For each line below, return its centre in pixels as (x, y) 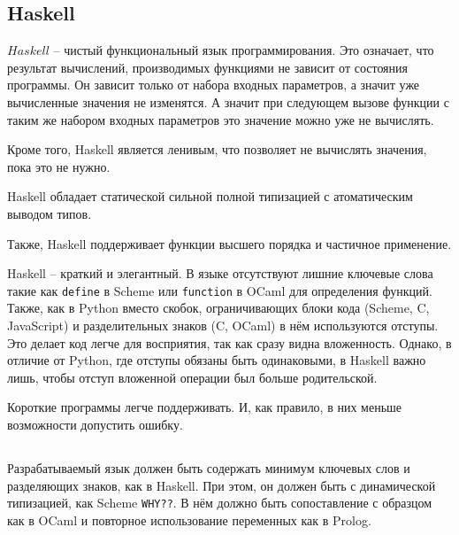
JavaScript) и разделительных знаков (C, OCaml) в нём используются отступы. (223, 325)
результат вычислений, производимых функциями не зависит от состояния (207, 67)
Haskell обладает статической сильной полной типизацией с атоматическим (210, 196)
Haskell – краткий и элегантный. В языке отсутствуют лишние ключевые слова (220, 273)
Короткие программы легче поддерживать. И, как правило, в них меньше (205, 407)
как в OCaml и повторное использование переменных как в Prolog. (189, 519)
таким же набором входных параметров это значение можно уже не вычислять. (221, 119)
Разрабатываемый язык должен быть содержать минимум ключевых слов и (209, 467)
